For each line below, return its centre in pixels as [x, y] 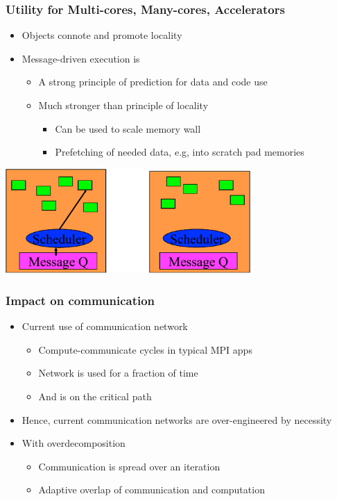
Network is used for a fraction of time [118, 373]
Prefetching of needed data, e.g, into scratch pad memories [180, 152]
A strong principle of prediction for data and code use [153, 82]
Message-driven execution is [81, 58]
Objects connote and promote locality [102, 35]
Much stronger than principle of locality [123, 105]
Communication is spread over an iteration [129, 466]
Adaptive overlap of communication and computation [152, 490]
